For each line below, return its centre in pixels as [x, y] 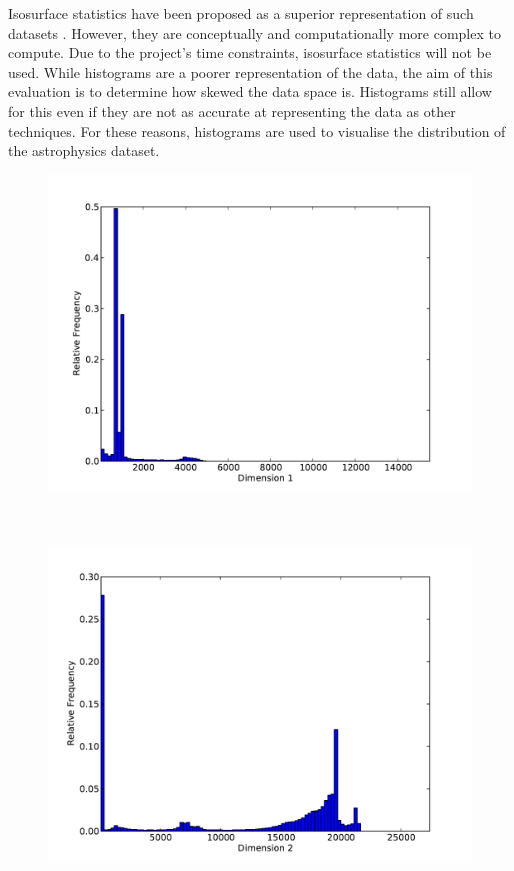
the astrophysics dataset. [84, 150]
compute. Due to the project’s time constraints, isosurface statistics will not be [250, 52]
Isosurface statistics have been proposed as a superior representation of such [241, 13]
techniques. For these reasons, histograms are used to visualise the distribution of [257, 130]
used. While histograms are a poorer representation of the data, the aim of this [250, 71]
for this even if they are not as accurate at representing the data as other [232, 110]
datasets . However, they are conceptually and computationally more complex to [254, 32]
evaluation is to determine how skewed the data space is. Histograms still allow [250, 91]
